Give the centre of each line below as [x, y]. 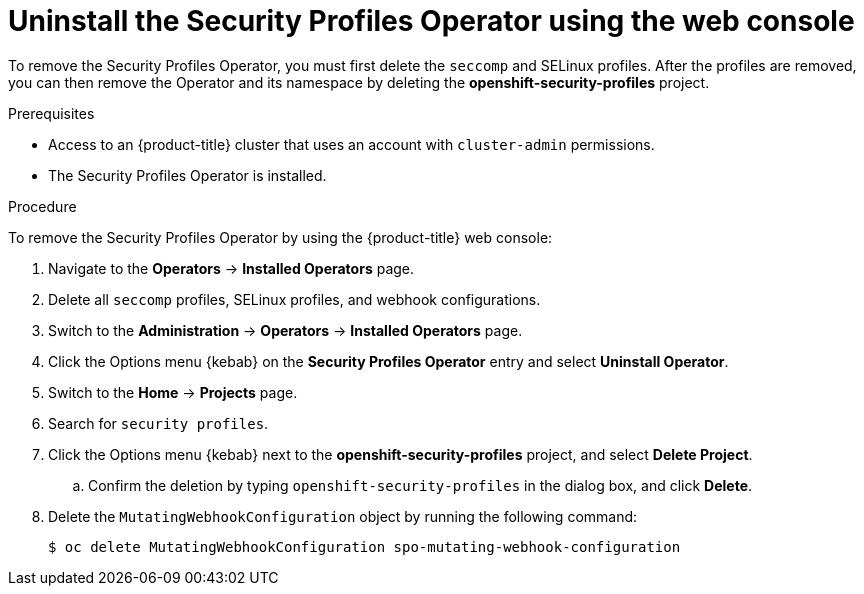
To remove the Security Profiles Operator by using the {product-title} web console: [280, 237]
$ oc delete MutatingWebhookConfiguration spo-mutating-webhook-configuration [364, 546]
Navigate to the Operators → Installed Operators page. [231, 268]
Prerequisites [51, 113]
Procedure [42, 206]
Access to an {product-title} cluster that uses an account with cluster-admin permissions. [351, 144]
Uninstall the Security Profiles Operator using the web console [431, 21]
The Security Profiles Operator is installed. [187, 175]
